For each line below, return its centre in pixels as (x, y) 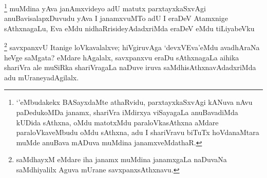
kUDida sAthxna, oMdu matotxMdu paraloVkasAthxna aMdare (117, 122)
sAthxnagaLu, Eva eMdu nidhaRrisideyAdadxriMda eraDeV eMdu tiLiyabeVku (129, 28)
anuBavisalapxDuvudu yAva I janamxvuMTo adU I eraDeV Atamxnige (116, 18)
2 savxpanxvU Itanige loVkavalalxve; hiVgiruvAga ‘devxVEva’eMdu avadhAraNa (132, 47)
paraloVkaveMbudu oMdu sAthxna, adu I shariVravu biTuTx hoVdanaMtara (138, 132)
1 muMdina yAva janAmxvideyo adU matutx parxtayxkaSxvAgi (105, 7)
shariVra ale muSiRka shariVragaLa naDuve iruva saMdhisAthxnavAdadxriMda (130, 67)
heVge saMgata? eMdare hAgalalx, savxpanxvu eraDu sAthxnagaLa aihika (122, 57)
